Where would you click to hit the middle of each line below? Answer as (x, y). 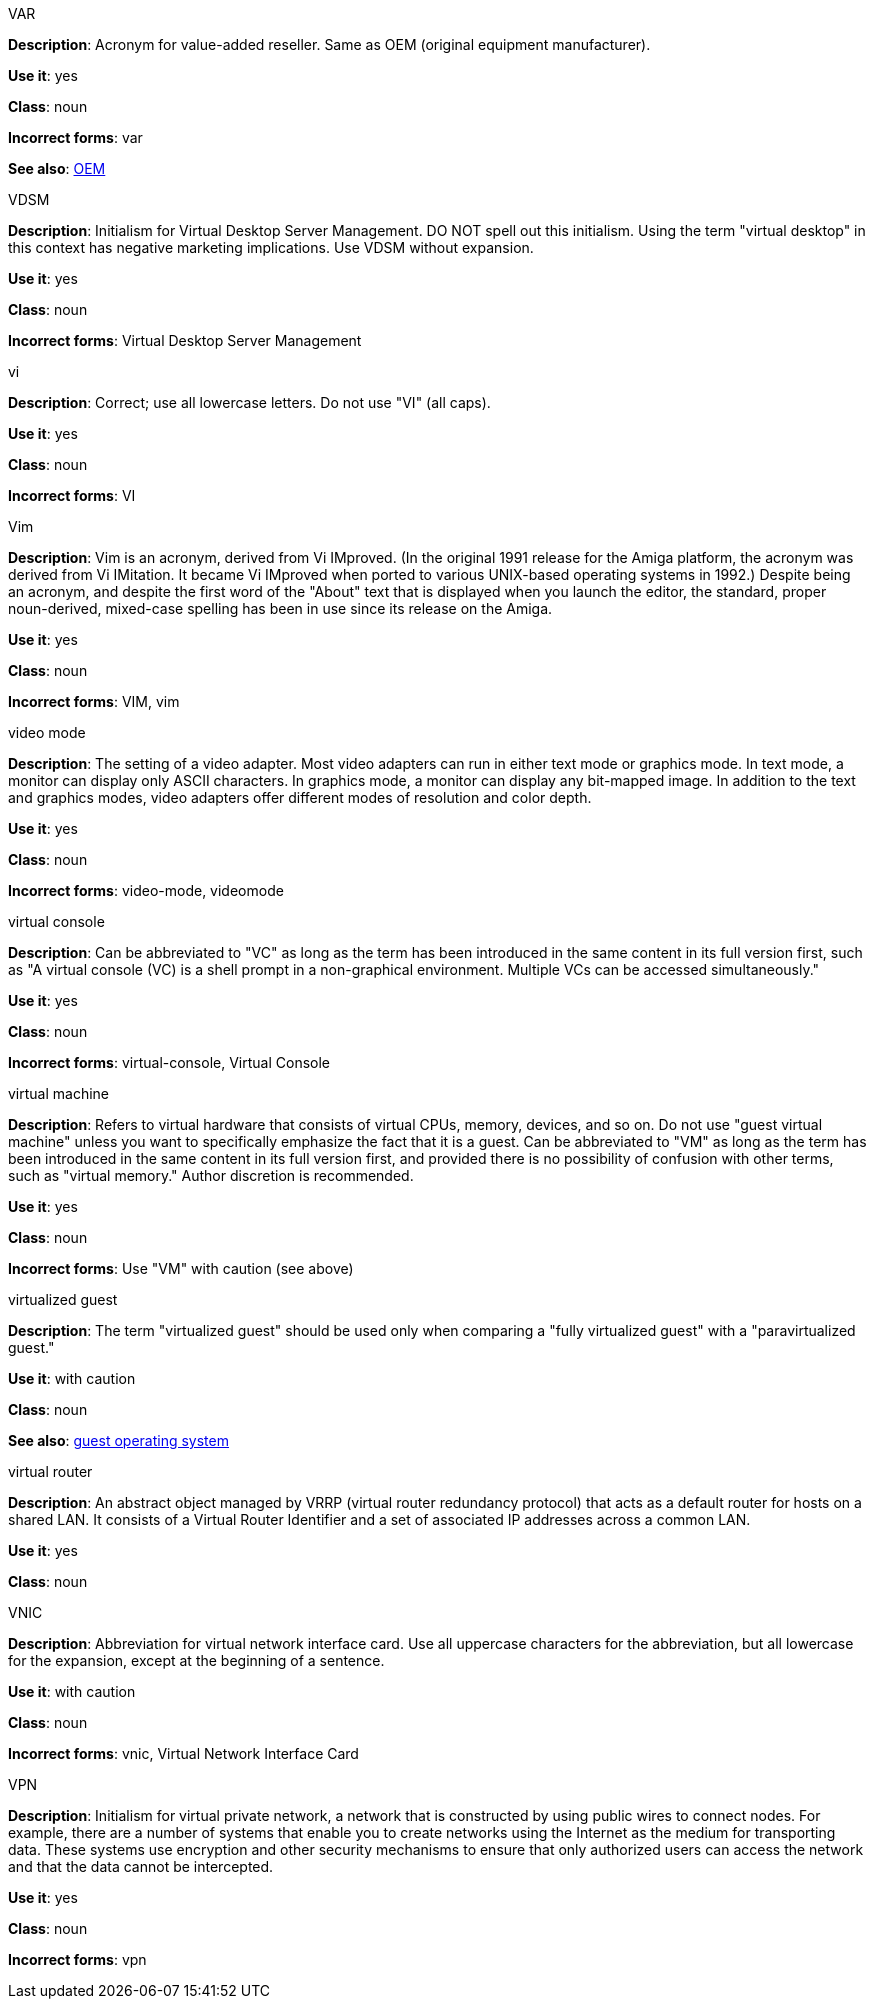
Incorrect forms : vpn (77, 1959)
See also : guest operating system (118, 1440)
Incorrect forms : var (75, 137)
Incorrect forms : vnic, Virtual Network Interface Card (183, 1753)
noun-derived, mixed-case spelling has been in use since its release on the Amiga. (280, 608)
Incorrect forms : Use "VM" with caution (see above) (181, 1268)
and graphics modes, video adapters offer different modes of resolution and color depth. (300, 797)
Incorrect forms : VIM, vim (94, 701)
